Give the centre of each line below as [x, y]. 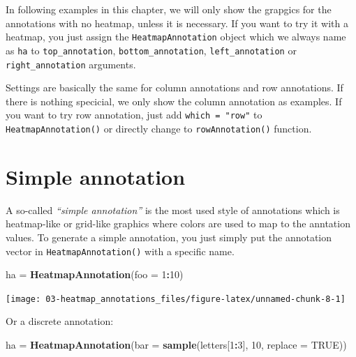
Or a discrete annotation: [60, 321]
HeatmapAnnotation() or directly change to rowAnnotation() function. [159, 128]
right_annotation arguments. [71, 64]
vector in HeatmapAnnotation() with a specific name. [120, 251]
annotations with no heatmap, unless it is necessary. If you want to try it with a [177, 23]
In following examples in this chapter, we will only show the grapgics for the [169, 9]
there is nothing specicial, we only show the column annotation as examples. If [174, 101]
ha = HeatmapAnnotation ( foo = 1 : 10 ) [95, 274]
